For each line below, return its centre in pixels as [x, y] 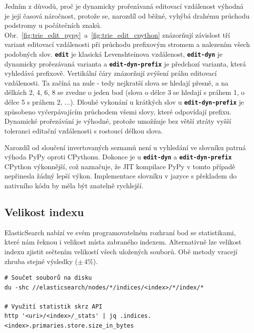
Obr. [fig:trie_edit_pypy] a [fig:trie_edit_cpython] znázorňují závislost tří [117, 34]
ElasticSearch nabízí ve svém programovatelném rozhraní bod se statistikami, [120, 232]
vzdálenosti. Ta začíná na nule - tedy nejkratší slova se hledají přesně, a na [116, 82]
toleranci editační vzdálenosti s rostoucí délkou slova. [84, 130]
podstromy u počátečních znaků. [53, 25]
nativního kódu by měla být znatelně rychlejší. [74, 185]
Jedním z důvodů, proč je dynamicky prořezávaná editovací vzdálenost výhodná [124, 6]
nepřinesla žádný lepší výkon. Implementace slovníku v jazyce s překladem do [121, 176]
